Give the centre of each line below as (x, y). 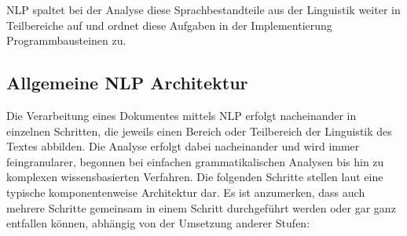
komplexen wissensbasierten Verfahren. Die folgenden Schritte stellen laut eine (195, 177)
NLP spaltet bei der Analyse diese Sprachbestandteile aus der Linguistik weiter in (203, 9)
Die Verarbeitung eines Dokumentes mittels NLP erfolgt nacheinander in (181, 115)
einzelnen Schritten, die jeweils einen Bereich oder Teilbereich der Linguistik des (199, 131)
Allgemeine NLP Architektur (127, 83)
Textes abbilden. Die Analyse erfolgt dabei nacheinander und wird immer (183, 146)
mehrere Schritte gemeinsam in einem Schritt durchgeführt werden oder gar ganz (201, 207)
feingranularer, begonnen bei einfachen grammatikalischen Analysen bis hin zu (195, 161)
